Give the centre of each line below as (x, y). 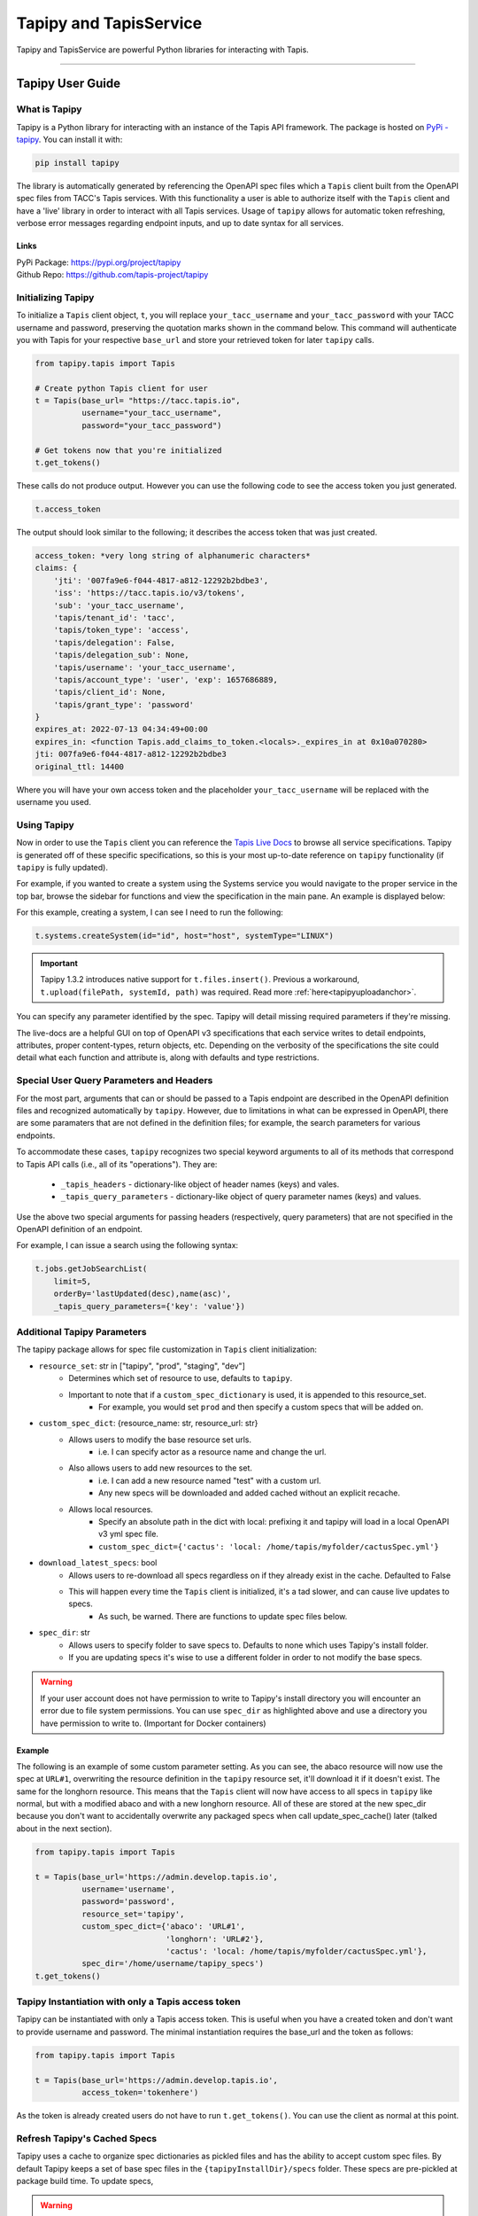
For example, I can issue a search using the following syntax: (127, 1245)
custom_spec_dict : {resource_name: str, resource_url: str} (148, 1424)
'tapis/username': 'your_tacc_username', (145, 667)
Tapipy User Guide (69, 84)
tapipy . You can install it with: (69, 140)
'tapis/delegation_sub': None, (121, 655)
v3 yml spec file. (129, 1534)
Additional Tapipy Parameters (81, 1331)
